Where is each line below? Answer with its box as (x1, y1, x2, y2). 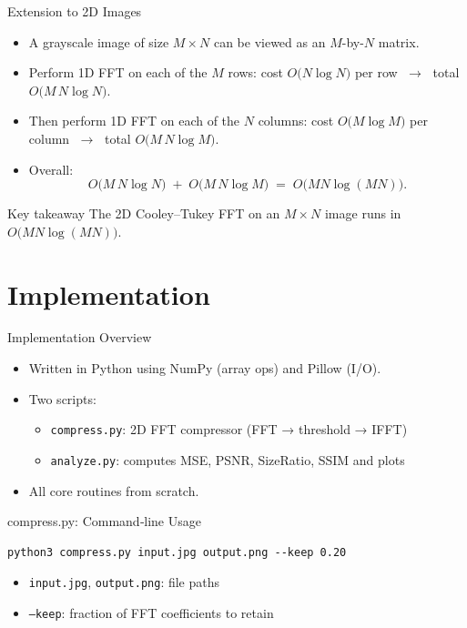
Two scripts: (28, 389, 96, 408)
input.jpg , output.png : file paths (28, 572, 220, 592)
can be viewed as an (213, 32, 326, 51)
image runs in (324, 204, 401, 223)
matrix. (378, 32, 420, 51)
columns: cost (258, 111, 334, 130)
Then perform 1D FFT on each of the (28, 111, 240, 130)
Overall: (28, 159, 74, 178)
